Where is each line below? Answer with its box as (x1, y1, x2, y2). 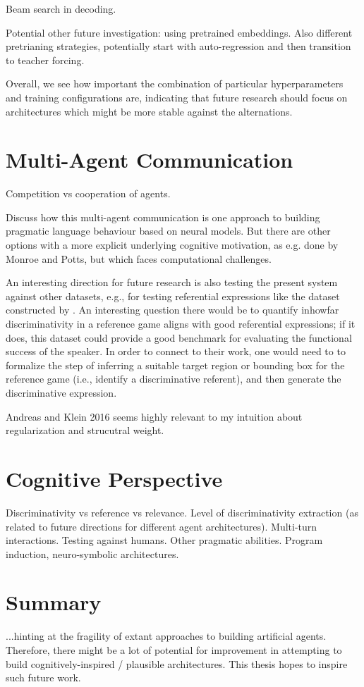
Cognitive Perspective (6, 464, 223, 493)
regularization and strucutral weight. (6, 423, 164, 438)
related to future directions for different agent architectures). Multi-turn (6, 519, 317, 533)
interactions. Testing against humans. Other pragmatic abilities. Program (6, 533, 323, 547)
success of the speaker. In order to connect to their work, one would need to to (6, 344, 346, 359)
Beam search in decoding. (6, 1, 116, 16)
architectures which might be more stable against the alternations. (6, 104, 293, 118)
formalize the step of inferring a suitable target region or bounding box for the (6, 357, 345, 372)
